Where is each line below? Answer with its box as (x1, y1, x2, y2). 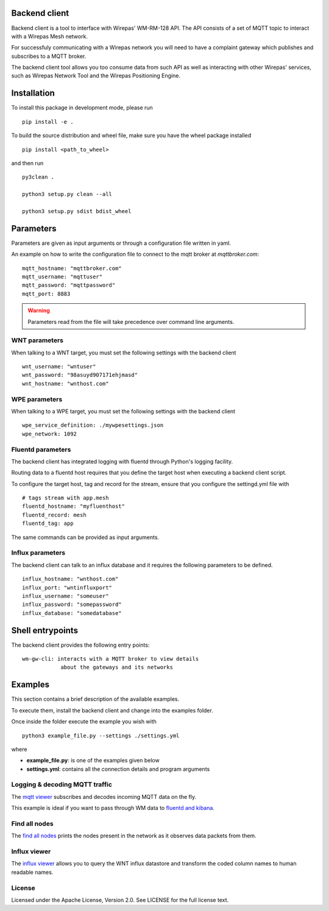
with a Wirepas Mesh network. (11, 32, 88, 40)
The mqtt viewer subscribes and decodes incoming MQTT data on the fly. (11, 793, 197, 800)
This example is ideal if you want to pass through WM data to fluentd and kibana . (11, 804, 214, 812)
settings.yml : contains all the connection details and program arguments (26, 765, 210, 773)
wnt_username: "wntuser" (22, 363, 96, 370)
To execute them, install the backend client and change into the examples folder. (11, 706, 213, 714)
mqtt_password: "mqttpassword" (22, 282, 116, 289)
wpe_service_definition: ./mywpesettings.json (22, 422, 164, 429)
